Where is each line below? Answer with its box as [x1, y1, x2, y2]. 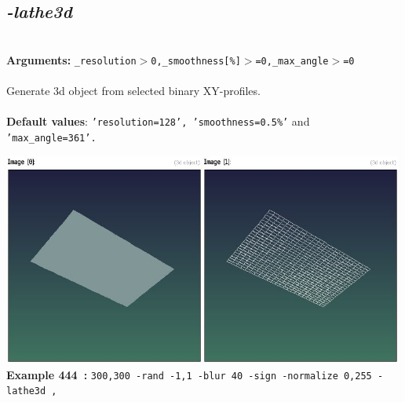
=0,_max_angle [255, 55, 329, 67]
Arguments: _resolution [6, 51, 137, 68]
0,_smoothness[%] [151, 55, 241, 67]
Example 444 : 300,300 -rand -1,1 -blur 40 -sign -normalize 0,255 [6, 366, 372, 382]
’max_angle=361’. [6, 132, 97, 144]
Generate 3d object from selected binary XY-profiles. [6, 82, 261, 99]
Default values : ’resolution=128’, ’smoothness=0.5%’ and [6, 113, 310, 130]
